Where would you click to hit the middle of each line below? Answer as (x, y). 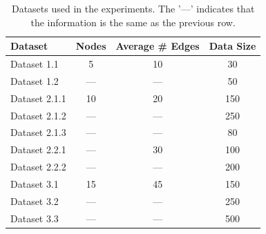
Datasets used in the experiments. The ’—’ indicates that (133, 8)
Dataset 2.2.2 (38, 167)
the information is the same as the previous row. (133, 22)
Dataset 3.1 (35, 183)
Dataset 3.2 (35, 201)
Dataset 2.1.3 (38, 132)
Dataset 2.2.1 (38, 149)
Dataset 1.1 (35, 64)
